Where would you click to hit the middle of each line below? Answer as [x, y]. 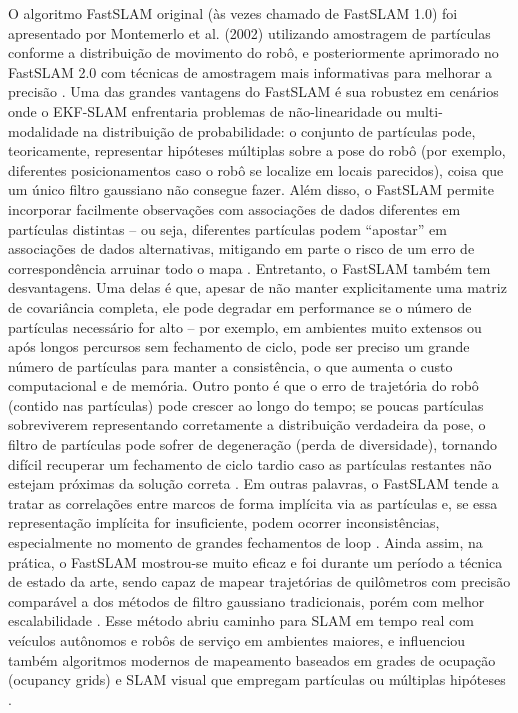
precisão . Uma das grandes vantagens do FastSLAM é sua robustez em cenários [253, 91]
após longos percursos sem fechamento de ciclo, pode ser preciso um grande [239, 346]
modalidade [43, 130]
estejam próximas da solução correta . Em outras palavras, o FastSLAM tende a [253, 483]
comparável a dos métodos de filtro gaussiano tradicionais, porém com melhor [246, 600]
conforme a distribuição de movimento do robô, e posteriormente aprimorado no [253, 52]
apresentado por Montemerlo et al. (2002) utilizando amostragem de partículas [249, 32]
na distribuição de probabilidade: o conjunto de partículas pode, [279, 130]
